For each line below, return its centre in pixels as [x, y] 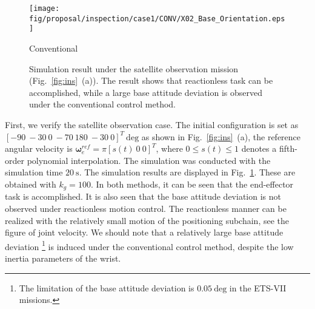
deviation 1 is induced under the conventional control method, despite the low [149, 245]
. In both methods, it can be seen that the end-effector [192, 184]
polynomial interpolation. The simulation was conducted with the [149, 160]
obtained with [31, 184]
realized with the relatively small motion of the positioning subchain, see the [147, 220]
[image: [45, 8]
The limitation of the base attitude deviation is [107, 287]
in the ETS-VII [258, 287]
